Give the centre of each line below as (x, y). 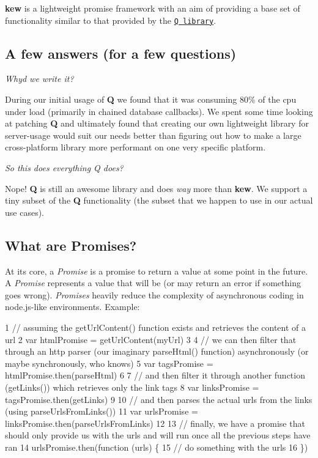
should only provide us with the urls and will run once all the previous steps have (158, 435)
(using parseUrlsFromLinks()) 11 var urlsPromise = (102, 411)
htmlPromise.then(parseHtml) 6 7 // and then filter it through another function (155, 375)
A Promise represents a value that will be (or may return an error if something (153, 283)
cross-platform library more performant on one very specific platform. (135, 147)
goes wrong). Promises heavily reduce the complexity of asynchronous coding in (154, 294)
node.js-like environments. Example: (72, 307)
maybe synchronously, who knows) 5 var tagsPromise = (109, 363)
